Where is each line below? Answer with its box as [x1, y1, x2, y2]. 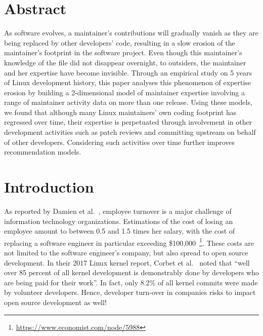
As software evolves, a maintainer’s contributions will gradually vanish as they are [4, 27, 258, 38]
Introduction [4, 176, 94, 197]
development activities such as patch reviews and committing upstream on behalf [4, 127, 256, 137]
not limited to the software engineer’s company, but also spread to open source [4, 247, 248, 257]
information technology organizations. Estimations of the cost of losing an [4, 215, 233, 226]
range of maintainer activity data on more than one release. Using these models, [4, 97, 252, 107]
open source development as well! [4, 296, 107, 307]
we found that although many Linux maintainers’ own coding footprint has [4, 106, 237, 117]
